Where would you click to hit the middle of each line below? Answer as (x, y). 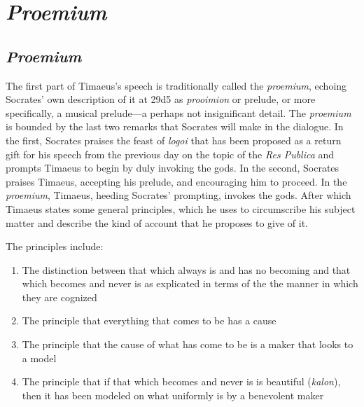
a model (39, 358)
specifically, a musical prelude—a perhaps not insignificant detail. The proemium (178, 112)
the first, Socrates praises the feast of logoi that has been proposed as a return (174, 140)
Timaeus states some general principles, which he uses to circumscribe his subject (181, 208)
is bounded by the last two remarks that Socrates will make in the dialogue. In (175, 126)
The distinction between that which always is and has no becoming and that (186, 269)
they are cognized (59, 297)
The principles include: (55, 246)
